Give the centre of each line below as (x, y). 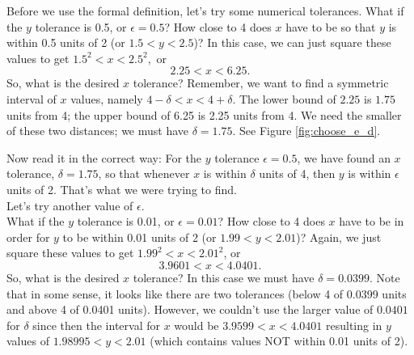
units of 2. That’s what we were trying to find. (122, 189)
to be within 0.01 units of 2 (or (139, 237)
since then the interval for (96, 325)
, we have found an (344, 157)
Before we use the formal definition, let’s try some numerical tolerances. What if (205, 11)
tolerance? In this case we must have (224, 277)
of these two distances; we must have (98, 131)
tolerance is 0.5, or (81, 26)
